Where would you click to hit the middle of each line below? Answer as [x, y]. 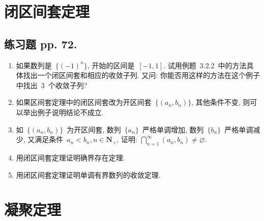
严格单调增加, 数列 [173, 129]
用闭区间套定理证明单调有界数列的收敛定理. [88, 174]
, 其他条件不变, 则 [221, 102]
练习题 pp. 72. [41, 44]
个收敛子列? [68, 85]
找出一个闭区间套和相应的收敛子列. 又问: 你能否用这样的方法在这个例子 [141, 75]
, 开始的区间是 [111, 65]
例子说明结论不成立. [70, 112]
